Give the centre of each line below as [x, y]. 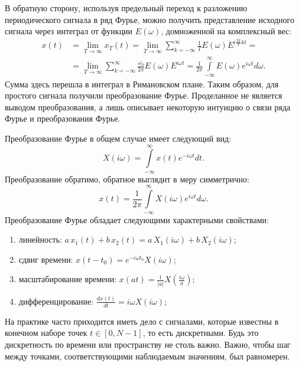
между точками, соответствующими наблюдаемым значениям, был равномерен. [147, 356]
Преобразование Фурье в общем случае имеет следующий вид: [118, 138]
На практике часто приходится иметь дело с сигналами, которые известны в [142, 321]
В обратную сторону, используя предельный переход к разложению [126, 8]
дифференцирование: [56, 301]
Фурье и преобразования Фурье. [63, 118]
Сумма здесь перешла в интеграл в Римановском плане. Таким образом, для [142, 84]
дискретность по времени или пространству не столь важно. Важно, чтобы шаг [148, 344]
